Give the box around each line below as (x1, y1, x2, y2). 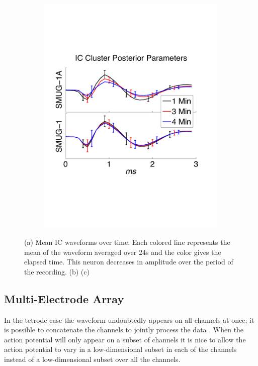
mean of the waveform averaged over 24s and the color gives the (24, 246, 221, 257)
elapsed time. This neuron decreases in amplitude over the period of (24, 256, 233, 267)
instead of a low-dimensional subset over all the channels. (4, 353, 181, 364)
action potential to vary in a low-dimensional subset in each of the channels (4, 344, 237, 354)
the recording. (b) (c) (24, 266, 90, 277)
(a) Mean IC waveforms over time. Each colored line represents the (24, 236, 230, 247)
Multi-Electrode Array (4, 291, 124, 306)
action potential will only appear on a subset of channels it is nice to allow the (4, 334, 246, 344)
